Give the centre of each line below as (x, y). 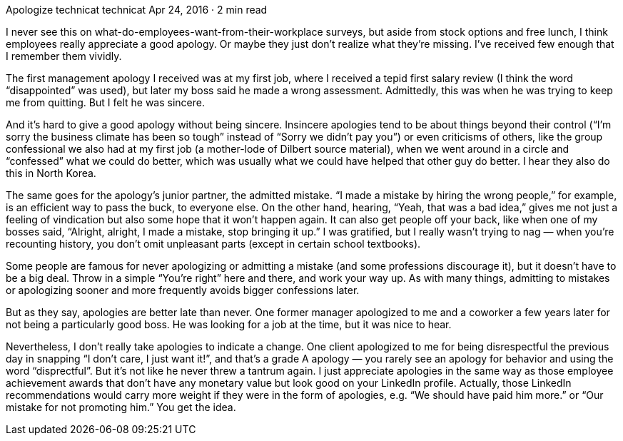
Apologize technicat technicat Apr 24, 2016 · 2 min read (137, 10)
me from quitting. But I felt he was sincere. (105, 102)
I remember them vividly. (64, 56)
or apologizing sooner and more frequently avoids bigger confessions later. (183, 290)
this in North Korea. (51, 173)
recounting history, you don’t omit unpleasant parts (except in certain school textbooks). (213, 244)
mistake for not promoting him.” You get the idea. (121, 407)
